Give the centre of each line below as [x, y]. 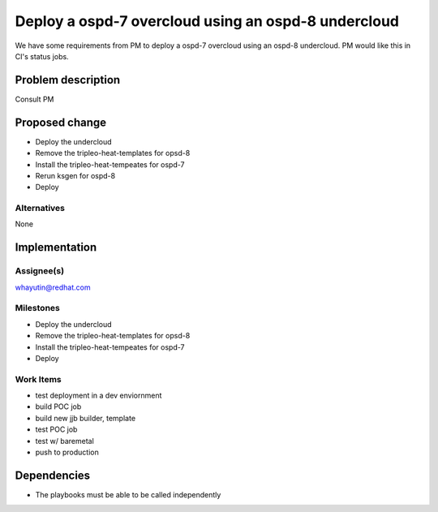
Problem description [68, 80]
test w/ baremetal [65, 441]
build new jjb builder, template [86, 418]
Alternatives [40, 209]
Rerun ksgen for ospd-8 [75, 175]
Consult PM [34, 99]
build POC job [58, 407]
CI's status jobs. [42, 56]
